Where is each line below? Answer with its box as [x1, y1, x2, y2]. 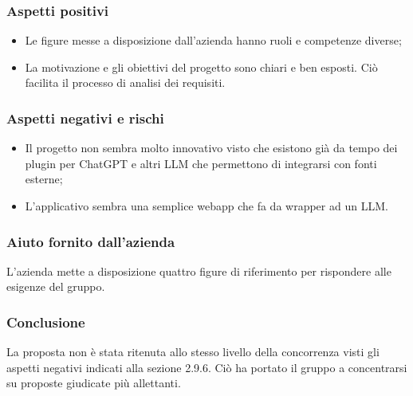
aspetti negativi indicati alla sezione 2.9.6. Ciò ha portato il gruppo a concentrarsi [6, 359, 407, 375]
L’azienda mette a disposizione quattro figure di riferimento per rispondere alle [6, 262, 391, 279]
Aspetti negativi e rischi [6, 108, 164, 127]
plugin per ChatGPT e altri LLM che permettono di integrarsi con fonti [25, 155, 377, 171]
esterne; [25, 171, 63, 187]
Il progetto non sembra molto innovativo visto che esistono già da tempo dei [25, 139, 398, 156]
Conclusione [6, 312, 85, 331]
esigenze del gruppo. [6, 278, 105, 295]
